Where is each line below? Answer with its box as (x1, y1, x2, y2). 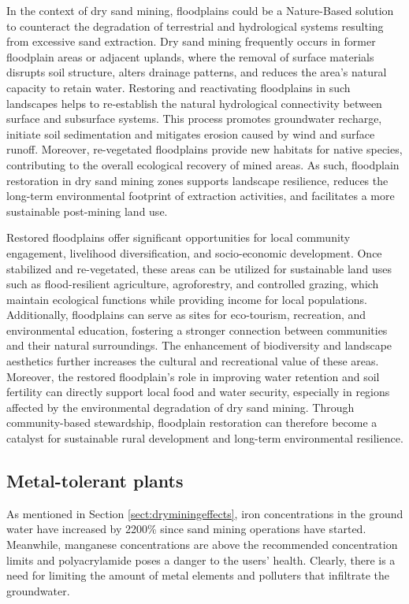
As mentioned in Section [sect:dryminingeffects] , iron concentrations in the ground (6, 505, 403, 521)
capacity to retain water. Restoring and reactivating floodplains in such (6, 79, 351, 95)
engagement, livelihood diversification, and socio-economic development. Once (6, 244, 382, 261)
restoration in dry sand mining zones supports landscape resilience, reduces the (6, 172, 389, 188)
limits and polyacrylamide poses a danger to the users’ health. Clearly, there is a (6, 551, 396, 568)
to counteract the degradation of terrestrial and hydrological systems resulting (6, 17, 384, 34)
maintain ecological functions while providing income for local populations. (6, 291, 368, 307)
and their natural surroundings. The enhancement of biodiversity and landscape (6, 337, 392, 354)
